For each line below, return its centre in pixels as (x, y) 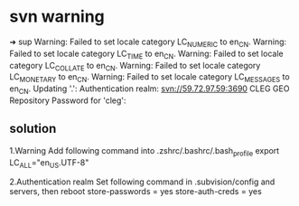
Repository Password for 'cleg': (68, 100)
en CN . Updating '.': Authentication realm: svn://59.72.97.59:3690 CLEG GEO (149, 89)
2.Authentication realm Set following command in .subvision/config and (142, 182)
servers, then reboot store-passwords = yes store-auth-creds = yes (135, 192)
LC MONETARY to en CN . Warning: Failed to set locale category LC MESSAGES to (150, 78)
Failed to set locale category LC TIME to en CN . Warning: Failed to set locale (146, 54)
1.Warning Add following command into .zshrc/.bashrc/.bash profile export (145, 151)
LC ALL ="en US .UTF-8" (49, 163)
